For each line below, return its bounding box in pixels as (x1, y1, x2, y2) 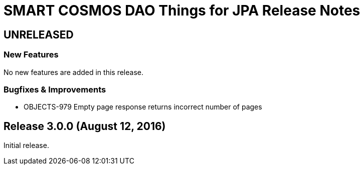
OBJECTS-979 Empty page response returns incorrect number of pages (24, 102, 262, 111)
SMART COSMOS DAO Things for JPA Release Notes (4, 2, 360, 19)
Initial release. (4, 141, 49, 150)
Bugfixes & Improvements (4, 84, 106, 94)
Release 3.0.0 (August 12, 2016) (4, 119, 166, 132)
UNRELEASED (4, 28, 74, 41)
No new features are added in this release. (4, 67, 143, 76)
